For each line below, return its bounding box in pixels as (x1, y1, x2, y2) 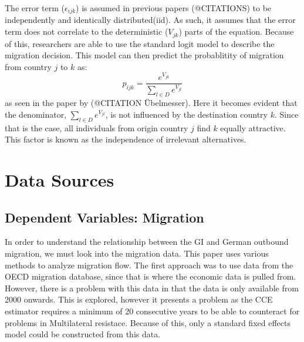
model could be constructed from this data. (5, 328, 161, 340)
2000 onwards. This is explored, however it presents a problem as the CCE (5, 293, 273, 306)
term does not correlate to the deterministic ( (5, 25, 168, 38)
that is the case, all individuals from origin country (5, 121, 188, 134)
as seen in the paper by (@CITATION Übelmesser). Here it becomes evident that (5, 97, 298, 109)
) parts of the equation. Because (178, 25, 294, 38)
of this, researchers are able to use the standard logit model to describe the (5, 37, 275, 49)
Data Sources (5, 168, 114, 192)
